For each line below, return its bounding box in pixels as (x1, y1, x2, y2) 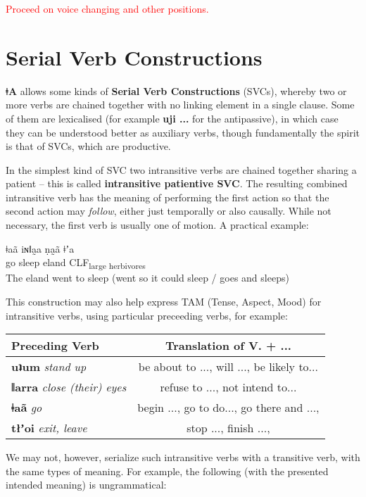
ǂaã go (11, 399, 42, 416)
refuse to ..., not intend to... (160, 379, 297, 396)
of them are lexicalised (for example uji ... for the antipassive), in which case (6, 111, 339, 125)
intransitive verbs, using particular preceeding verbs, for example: (6, 308, 288, 322)
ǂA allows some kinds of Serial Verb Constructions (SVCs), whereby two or (6, 83, 347, 98)
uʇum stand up (11, 358, 87, 375)
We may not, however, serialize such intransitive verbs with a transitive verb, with (6, 450, 360, 465)
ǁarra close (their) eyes (11, 379, 127, 396)
